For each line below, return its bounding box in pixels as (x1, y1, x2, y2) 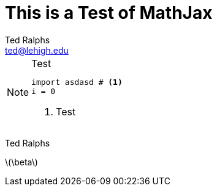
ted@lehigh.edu (5, 45, 69, 56)
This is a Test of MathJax (5, 2, 213, 23)
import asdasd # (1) (31, 77, 123, 87)
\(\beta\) (5, 156, 38, 167)
